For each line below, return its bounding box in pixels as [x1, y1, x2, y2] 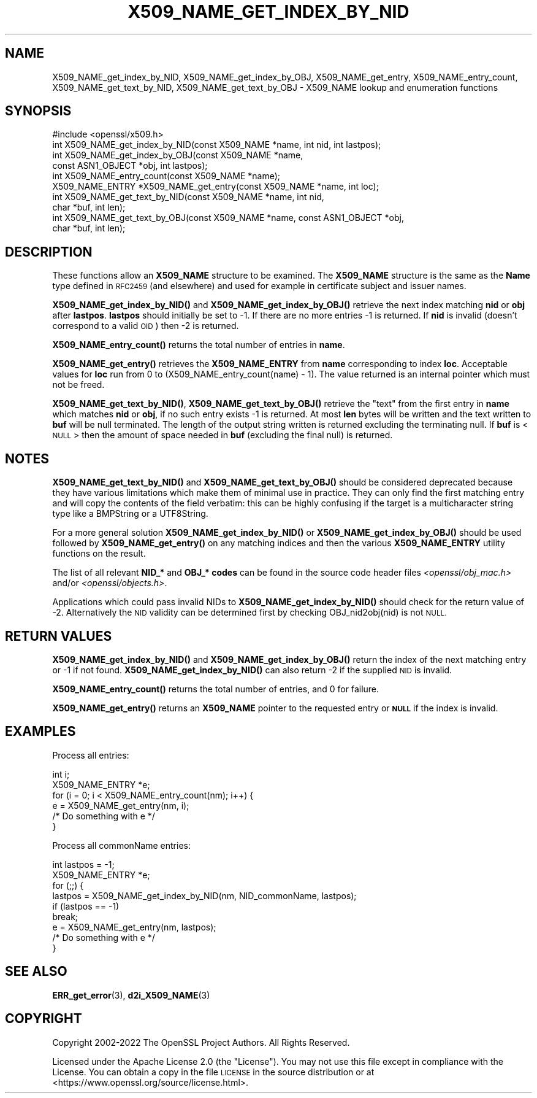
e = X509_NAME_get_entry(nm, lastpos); [52, 921, 216, 932]
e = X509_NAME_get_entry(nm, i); [52, 800, 189, 811]
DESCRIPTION [5, 244, 93, 260]
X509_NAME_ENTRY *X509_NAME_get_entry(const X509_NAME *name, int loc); [52, 181, 379, 192]
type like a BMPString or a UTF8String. [52, 508, 208, 519]
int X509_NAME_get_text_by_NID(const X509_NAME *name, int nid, [52, 191, 324, 203]
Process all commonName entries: [52, 840, 191, 851]
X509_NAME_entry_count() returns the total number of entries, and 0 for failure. [52, 683, 379, 694]
